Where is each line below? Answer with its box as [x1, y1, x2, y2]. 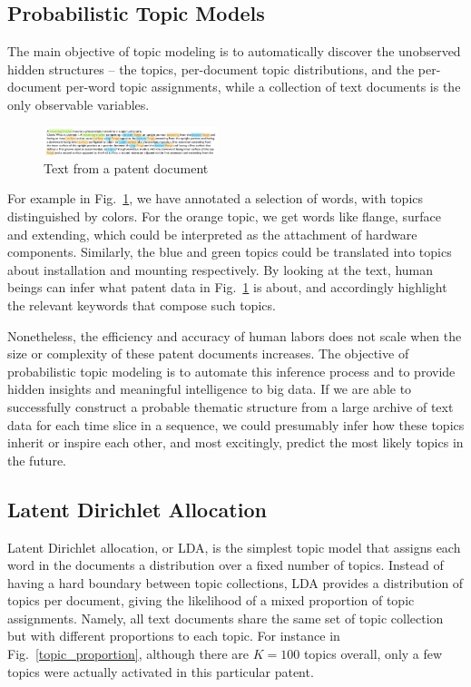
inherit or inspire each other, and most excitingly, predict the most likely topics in [7, 433, 464, 452]
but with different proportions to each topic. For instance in [7, 626, 340, 645]
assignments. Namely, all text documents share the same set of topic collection [7, 608, 444, 627]
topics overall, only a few [303, 644, 443, 663]
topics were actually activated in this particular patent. [7, 662, 314, 681]
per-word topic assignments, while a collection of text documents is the [65, 77, 461, 96]
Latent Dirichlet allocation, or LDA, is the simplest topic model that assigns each [7, 537, 461, 556]
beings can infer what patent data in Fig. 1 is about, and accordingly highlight [7, 278, 447, 297]
